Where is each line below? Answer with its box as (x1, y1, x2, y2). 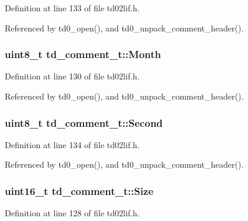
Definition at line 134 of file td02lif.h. (5, 138, 140, 150)
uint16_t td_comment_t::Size (5, 183, 154, 198)
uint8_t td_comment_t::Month (5, 47, 162, 62)
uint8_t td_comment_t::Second (5, 115, 163, 130)
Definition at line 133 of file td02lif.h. (5, 2, 140, 14)
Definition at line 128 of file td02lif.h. (5, 207, 140, 219)
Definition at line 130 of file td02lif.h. (5, 70, 140, 82)
